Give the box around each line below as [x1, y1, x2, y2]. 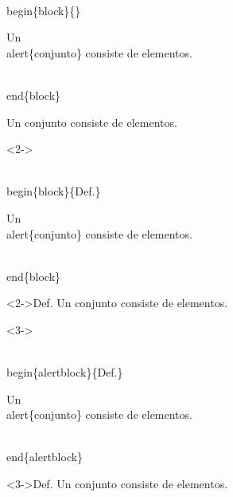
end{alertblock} [6, 448, 83, 465]
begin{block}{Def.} [6, 183, 101, 199]
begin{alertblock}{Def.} [6, 364, 123, 381]
